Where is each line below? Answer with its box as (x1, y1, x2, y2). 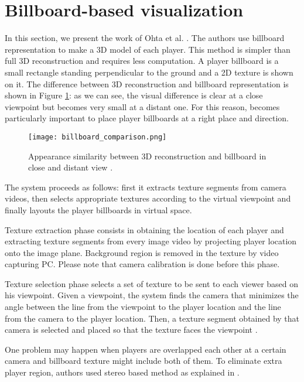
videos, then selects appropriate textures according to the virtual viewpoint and (5, 192, 291, 204)
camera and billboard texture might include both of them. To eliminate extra (5, 354, 282, 367)
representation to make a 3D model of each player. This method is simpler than (5, 43, 291, 55)
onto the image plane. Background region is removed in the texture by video (5, 246, 279, 258)
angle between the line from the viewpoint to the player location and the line (5, 301, 281, 313)
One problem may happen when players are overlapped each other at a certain (5, 343, 286, 355)
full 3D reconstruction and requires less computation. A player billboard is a (5, 54, 279, 67)
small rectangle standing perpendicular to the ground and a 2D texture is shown (5, 66, 293, 78)
